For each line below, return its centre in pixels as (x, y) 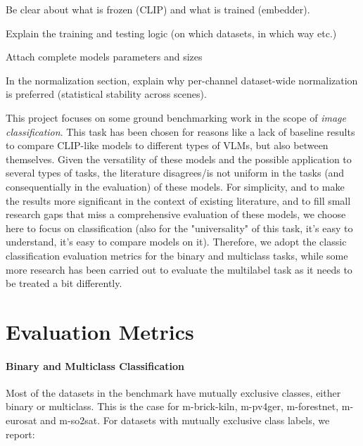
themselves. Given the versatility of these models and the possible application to (179, 159)
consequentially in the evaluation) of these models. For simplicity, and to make (175, 186)
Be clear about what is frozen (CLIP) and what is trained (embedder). (158, 9)
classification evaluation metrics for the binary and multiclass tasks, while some (177, 255)
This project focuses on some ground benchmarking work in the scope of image (176, 117)
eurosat (21, 420)
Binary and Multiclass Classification (95, 365)
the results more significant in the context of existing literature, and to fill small (178, 200)
